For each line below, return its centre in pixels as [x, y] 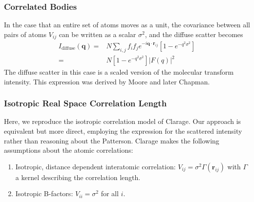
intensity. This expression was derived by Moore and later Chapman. [107, 81]
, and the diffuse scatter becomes [194, 34]
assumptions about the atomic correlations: [69, 150]
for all [110, 193]
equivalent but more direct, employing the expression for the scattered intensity [123, 131]
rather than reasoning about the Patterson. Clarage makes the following [112, 140]
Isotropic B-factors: [44, 193]
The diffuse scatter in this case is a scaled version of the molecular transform [119, 72]
